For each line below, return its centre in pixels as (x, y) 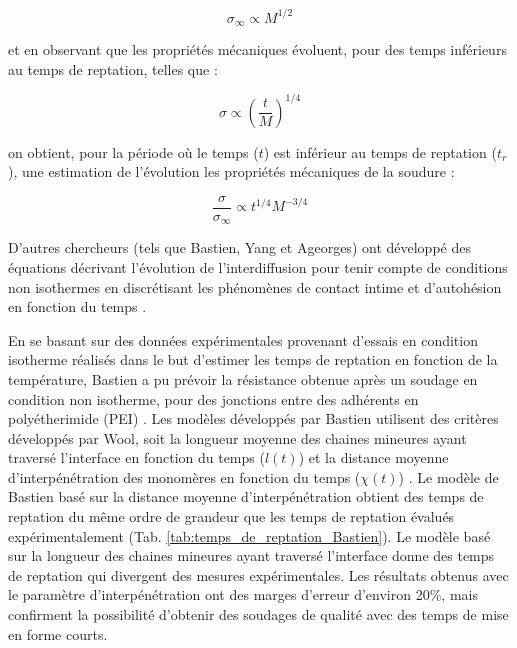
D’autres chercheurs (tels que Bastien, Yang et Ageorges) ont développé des (239, 247)
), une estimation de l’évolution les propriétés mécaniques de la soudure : (231, 171)
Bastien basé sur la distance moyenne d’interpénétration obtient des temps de (246, 496)
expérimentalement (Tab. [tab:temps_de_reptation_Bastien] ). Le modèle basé (249, 535)
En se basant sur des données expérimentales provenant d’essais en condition (243, 339)
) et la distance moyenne (373, 457)
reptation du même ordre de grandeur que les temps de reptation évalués (231, 516)
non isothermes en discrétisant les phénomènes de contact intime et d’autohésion (255, 286)
